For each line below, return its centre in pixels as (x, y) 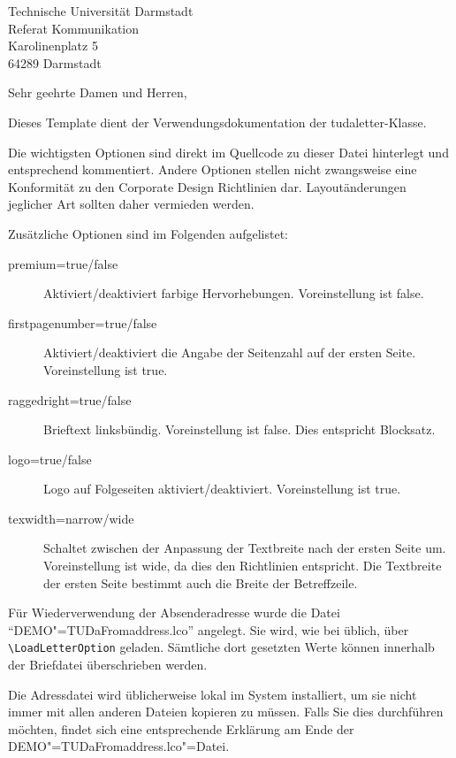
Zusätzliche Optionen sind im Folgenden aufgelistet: (148, 233)
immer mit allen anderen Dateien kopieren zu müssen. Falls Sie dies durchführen (226, 712)
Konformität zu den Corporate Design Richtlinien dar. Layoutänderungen (207, 186)
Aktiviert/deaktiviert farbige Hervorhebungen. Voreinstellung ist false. (234, 293)
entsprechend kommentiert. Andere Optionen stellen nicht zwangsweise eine (213, 169)
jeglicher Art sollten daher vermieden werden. (131, 204)
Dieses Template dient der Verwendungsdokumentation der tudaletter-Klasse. (217, 122)
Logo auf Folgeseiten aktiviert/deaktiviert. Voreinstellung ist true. (222, 489)
